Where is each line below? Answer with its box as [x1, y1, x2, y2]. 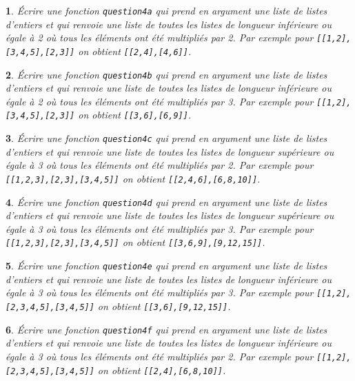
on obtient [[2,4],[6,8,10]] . [97, 362, 226, 377]
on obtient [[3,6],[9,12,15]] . [97, 299, 231, 313]
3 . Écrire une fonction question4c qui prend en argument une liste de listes [6, 131, 327, 145]
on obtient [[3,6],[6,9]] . [78, 107, 192, 122]
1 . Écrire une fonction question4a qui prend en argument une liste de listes [6, 3, 327, 17]
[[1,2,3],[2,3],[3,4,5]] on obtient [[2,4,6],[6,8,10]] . [6, 171, 261, 185]
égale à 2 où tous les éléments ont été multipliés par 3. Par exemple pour [6, 94, 314, 108]
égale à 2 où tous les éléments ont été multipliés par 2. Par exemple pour [6, 30, 314, 45]
